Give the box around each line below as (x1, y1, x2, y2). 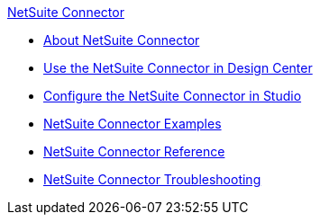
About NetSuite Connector (43, 32, 200, 48)
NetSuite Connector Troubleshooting (43, 172, 261, 187)
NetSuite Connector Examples (43, 116, 222, 131)
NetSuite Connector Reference (43, 144, 225, 159)
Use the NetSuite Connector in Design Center (43, 60, 313, 75)
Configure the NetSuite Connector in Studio (43, 88, 302, 103)
